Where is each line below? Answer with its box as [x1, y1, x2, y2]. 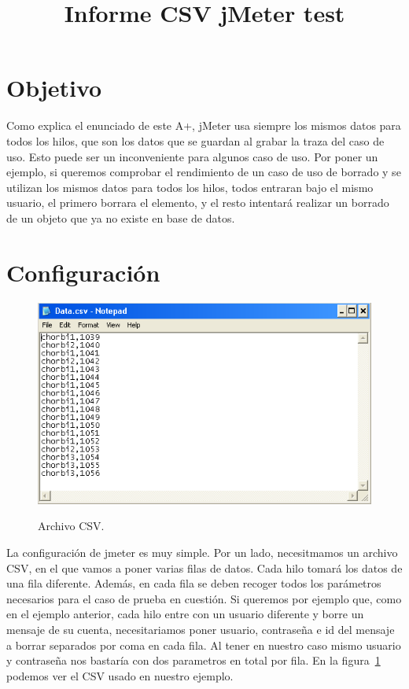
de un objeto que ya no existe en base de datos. [6, 209, 235, 226]
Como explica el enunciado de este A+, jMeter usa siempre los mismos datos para [6, 117, 401, 134]
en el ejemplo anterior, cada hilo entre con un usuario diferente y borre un [6, 606, 364, 622]
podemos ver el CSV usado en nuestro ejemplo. [6, 667, 234, 683]
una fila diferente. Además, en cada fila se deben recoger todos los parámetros [6, 575, 381, 591]
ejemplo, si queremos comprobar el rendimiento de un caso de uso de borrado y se [6, 164, 401, 180]
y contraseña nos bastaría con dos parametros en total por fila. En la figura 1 [6, 652, 381, 669]
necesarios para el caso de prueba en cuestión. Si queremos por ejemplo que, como [6, 590, 402, 606]
